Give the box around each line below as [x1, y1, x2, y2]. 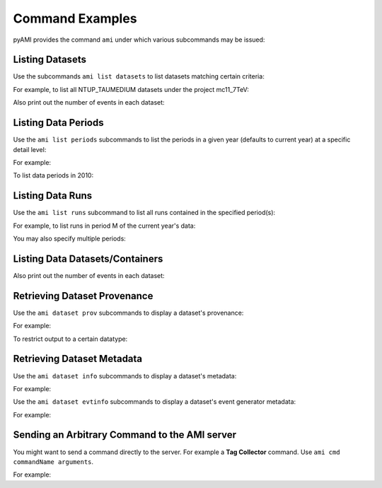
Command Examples [13, 11, 137, 26]
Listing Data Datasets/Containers [13, 252, 163, 265]
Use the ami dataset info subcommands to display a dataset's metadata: [13, 371, 237, 380]
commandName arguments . [13, 457, 94, 466]
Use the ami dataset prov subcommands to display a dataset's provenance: [13, 308, 244, 317]
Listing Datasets [13, 54, 86, 66]
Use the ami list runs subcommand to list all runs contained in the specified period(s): [13, 209, 276, 217]
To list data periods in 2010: [13, 171, 94, 180]
